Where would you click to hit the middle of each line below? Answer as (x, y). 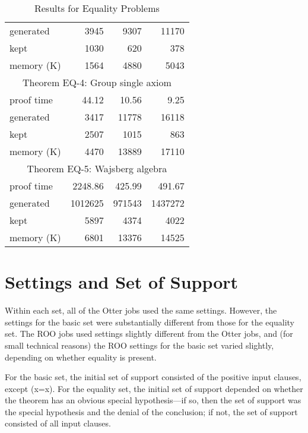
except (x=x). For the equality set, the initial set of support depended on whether (154, 388)
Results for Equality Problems (97, 8)
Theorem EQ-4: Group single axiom (97, 82)
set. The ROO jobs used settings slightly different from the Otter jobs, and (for (149, 334)
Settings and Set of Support (122, 282)
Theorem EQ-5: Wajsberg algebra (97, 168)
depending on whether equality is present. (81, 357)
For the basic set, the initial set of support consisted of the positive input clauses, (153, 377)
